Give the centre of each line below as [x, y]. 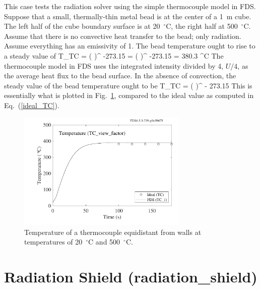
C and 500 [104, 242]
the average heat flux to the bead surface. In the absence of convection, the [120, 76]
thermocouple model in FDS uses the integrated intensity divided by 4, [114, 65]
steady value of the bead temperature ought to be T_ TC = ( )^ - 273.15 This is [128, 85]
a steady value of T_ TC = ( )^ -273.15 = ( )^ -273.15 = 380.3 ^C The [114, 55]
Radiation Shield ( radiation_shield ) [131, 277]
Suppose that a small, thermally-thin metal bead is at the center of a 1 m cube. [128, 16]
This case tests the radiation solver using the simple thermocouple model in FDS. [130, 6]
